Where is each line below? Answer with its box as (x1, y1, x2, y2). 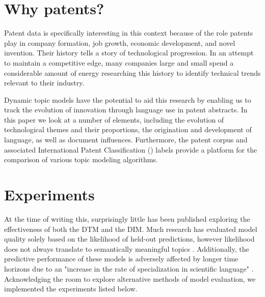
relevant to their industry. (4, 77, 85, 88)
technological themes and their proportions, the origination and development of (4, 124, 252, 135)
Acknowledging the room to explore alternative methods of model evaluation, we (4, 273, 256, 284)
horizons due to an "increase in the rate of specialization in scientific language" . (4, 263, 254, 274)
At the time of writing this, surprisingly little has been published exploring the (4, 213, 250, 224)
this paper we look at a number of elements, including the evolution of (4, 114, 224, 125)
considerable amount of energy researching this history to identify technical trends (4, 67, 261, 78)
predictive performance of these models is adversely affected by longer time (4, 253, 238, 264)
